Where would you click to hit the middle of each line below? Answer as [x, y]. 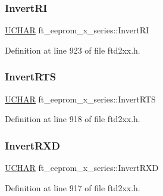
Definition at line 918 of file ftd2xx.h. [73, 119]
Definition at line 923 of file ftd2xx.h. [73, 50]
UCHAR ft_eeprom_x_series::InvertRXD [82, 168]
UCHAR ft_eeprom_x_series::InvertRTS [80, 99]
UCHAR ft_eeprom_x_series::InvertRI [77, 30]
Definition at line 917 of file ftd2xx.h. [73, 187]
